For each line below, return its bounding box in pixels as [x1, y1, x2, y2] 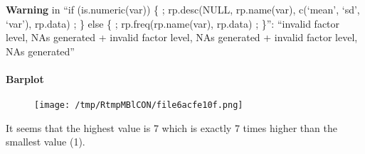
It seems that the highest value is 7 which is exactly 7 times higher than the [6, 120, 337, 135]
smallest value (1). [6, 134, 85, 149]
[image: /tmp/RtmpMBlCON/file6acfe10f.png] [34, 100, 243, 111]
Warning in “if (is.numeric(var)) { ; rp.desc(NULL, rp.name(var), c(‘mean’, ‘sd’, [6, 2, 360, 16]
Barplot [6, 71, 44, 86]
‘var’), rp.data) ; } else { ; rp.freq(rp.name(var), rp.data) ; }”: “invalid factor [6, 16, 340, 31]
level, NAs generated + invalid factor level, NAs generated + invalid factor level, [6, 30, 358, 45]
